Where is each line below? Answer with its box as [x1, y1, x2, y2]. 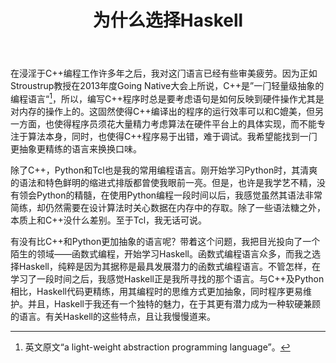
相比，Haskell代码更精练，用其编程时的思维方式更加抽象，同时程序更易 [10, 285, 303, 297]
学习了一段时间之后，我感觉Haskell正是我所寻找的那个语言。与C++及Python [10, 272, 325, 285]
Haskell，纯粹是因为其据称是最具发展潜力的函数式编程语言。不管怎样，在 [18, 260, 321, 272]
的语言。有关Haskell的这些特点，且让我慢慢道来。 [10, 310, 216, 322]
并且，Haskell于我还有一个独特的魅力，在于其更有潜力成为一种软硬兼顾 [27, 297, 321, 310]
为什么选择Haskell [92, 9, 244, 32]
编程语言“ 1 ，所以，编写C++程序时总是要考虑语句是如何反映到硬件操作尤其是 [10, 91, 325, 105]
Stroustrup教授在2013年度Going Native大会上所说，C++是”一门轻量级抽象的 [10, 80, 325, 92]
